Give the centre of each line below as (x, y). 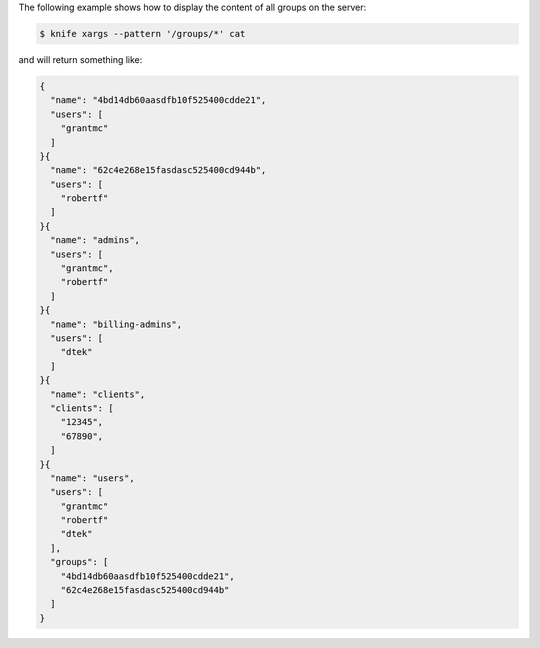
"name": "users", (92, 478)
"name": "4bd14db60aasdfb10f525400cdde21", (158, 100)
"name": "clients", (98, 394)
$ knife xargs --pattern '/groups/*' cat (142, 33)
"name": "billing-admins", (116, 324)
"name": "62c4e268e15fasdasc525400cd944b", (158, 170)
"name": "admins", (95, 240)
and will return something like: (80, 59)
